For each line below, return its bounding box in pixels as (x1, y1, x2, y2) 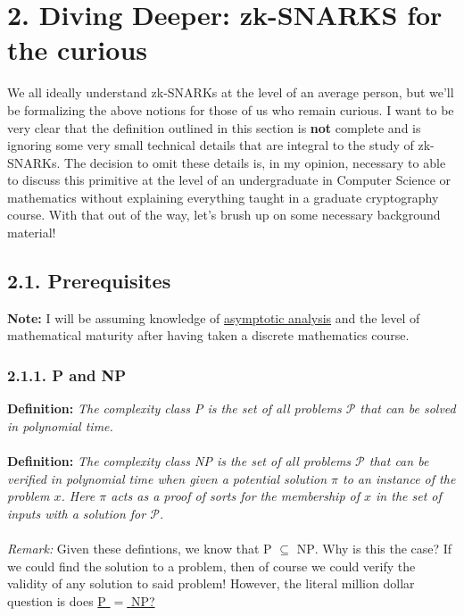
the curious (7, 31, 147, 68)
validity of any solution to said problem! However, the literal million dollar (7, 574, 415, 593)
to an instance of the (343, 469, 456, 487)
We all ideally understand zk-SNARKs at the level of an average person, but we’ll (7, 83, 454, 102)
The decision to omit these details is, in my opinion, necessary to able (64, 153, 446, 171)
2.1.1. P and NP (7, 363, 127, 386)
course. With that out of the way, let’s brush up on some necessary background (7, 205, 441, 224)
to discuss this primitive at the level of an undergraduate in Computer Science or (7, 171, 452, 189)
